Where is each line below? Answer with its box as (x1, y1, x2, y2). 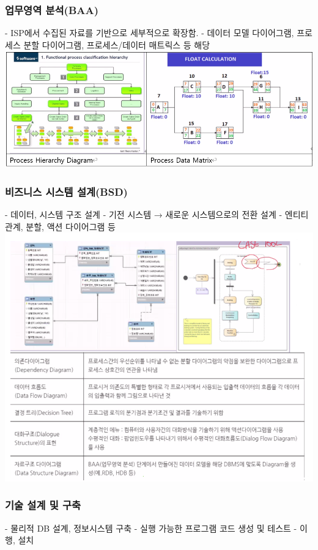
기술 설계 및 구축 (5, 497, 81, 513)
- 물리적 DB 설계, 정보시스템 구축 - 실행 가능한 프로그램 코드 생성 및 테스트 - (5, 521, 297, 534)
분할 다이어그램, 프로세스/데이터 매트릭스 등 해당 (23, 38, 210, 51)
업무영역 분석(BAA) (5, 2, 99, 17)
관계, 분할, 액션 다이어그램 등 (5, 220, 116, 232)
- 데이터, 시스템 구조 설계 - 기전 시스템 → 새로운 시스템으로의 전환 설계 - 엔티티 (5, 208, 309, 221)
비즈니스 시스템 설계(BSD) (5, 184, 128, 199)
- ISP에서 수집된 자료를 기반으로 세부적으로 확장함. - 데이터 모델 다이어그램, (5, 26, 294, 39)
